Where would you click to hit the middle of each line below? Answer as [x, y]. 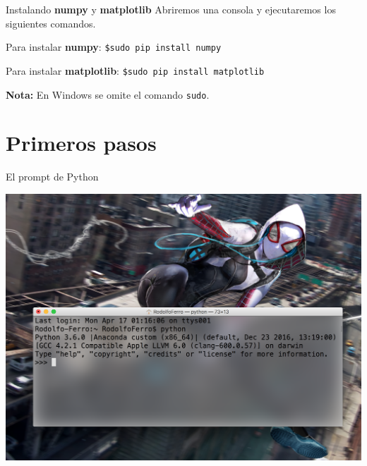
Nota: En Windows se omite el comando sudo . [108, 94]
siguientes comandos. [51, 23]
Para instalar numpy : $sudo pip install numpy [114, 47]
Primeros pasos [81, 143]
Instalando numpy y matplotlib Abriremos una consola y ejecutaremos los [171, 9]
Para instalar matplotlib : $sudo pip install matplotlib [135, 70]
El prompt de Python [52, 177]
